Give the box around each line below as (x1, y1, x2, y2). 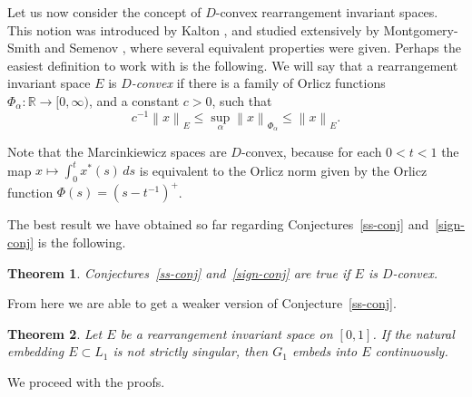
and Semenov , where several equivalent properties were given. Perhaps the (44, 38, 461, 57)
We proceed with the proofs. (7, 373, 165, 392)
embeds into (291, 342, 358, 361)
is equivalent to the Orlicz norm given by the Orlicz (139, 160, 428, 179)
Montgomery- (383, 20, 458, 39)
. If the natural (372, 324, 455, 343)
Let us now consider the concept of (7, 3, 202, 21)
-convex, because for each (241, 142, 382, 161)
